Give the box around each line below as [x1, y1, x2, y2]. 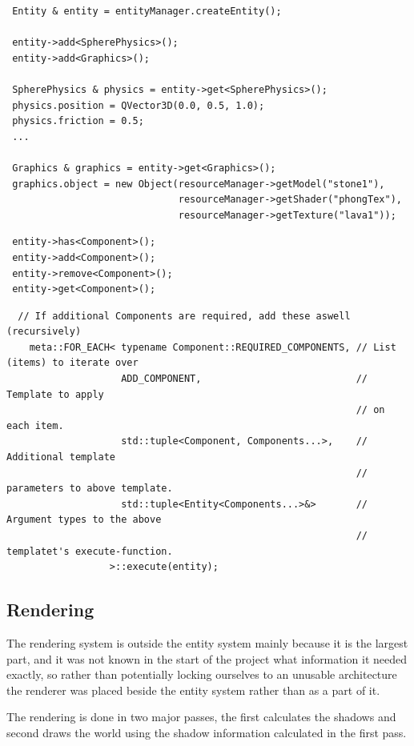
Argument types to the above [6, 514, 162, 526]
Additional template [6, 451, 116, 463]
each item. [6, 419, 64, 431]
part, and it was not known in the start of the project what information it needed [6, 650, 408, 667]
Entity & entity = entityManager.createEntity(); [12, 6, 282, 17]
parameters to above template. [6, 483, 173, 495]
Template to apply [6, 388, 104, 400]
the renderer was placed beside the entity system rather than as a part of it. [6, 681, 380, 698]
